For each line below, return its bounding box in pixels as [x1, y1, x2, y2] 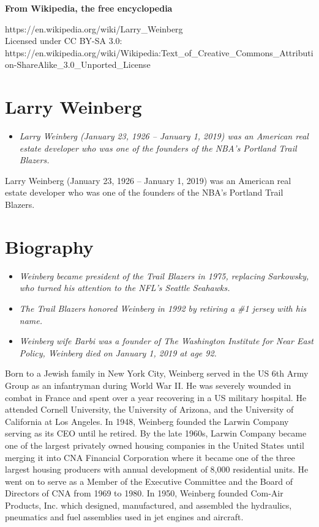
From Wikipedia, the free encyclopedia [5, 2, 173, 14]
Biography [5, 234, 94, 259]
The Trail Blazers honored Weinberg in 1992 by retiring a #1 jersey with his [19, 301, 306, 314]
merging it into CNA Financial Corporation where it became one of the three [5, 451, 295, 463]
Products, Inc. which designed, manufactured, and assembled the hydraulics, [5, 498, 292, 511]
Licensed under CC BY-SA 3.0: [5, 34, 122, 47]
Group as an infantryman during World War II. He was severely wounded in [5, 378, 291, 391]
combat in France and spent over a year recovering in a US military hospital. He [5, 391, 307, 404]
